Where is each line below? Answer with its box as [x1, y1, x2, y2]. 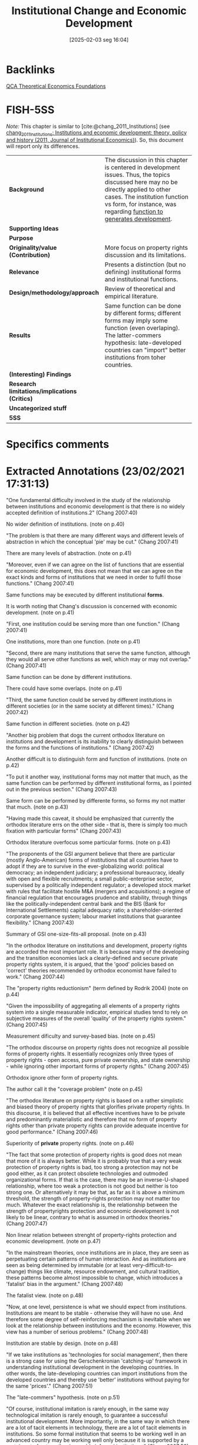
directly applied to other [104, 186, 171, 194]
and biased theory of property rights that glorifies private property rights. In [6, 1103, 190, 1110]
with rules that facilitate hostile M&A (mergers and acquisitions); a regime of [6, 888, 190, 895]
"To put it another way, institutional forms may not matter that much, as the [6, 773, 188, 780]
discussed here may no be [104, 178, 178, 186]
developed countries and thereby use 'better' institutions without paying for [6, 1376, 190, 1383]
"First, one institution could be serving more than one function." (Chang [6, 620, 180, 627]
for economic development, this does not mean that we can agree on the [6, 567, 183, 574]
